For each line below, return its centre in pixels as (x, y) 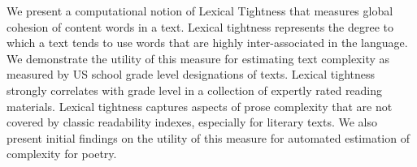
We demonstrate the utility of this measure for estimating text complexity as (198, 58)
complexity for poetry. (62, 154)
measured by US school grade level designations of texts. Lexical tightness (191, 74)
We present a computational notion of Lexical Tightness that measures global (200, 11)
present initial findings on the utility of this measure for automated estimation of (208, 137)
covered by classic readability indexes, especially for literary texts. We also (192, 122)
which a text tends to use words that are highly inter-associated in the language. (207, 43)
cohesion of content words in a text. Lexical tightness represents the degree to (200, 26)
